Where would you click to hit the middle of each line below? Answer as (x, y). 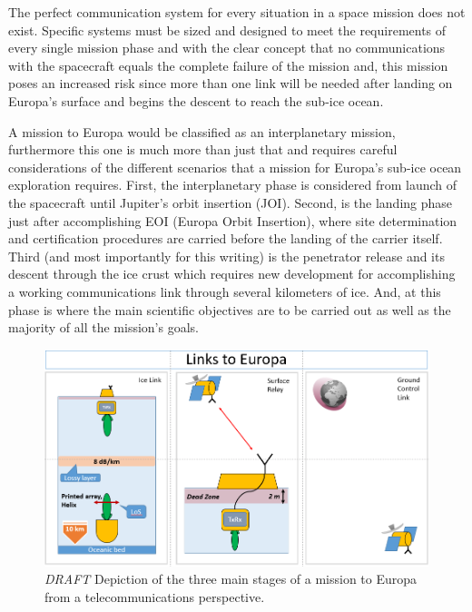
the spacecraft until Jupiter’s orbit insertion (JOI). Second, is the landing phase (231, 202)
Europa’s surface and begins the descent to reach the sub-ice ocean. (196, 100)
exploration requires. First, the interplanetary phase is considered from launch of (233, 185)
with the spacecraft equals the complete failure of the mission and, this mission (228, 65)
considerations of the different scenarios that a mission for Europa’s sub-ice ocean (235, 167)
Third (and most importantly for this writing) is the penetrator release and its (226, 256)
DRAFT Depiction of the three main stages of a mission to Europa (231, 579)
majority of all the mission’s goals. (103, 327)
